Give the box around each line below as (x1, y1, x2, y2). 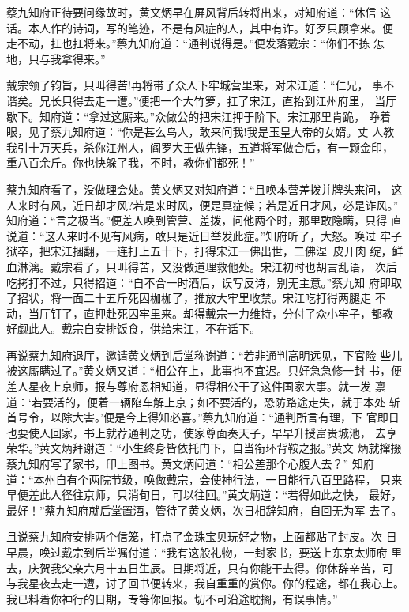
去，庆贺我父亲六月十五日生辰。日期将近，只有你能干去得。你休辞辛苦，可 (6, 559, 393, 576)
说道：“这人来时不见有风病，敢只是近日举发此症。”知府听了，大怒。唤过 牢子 (6, 227, 402, 244)
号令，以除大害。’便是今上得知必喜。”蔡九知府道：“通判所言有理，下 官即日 (17, 409, 400, 425)
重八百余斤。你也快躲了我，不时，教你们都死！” (6, 154, 255, 171)
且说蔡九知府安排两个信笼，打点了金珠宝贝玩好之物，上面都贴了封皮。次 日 (6, 528, 397, 545)
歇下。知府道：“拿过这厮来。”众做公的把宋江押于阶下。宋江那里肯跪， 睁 (6, 108, 380, 124)
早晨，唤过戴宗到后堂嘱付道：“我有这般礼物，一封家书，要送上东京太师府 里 (6, 544, 403, 560)
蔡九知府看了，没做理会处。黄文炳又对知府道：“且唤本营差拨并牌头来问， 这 (6, 180, 403, 197)
